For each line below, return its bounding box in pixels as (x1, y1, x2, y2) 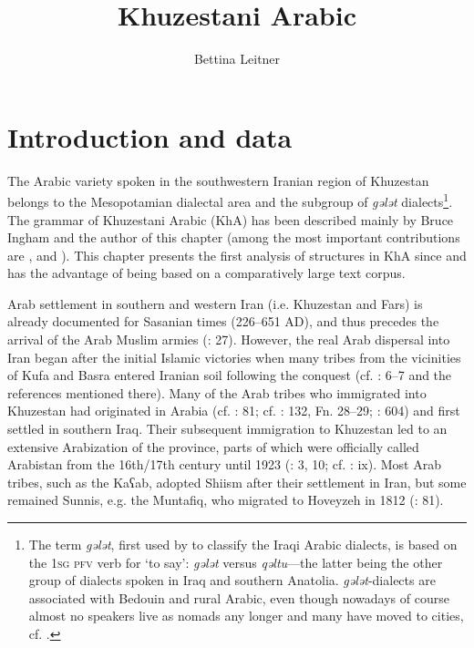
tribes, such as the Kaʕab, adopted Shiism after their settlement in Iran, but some (7, 472, 467, 491)
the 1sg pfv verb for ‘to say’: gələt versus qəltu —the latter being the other (28, 552, 443, 571)
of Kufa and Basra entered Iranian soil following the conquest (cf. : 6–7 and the (7, 365, 452, 385)
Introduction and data (7, 118, 293, 155)
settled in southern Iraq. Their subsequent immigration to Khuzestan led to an (7, 419, 448, 438)
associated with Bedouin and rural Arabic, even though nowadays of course (28, 588, 449, 607)
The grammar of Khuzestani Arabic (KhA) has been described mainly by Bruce (7, 210, 454, 229)
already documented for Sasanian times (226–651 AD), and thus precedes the (7, 312, 439, 331)
